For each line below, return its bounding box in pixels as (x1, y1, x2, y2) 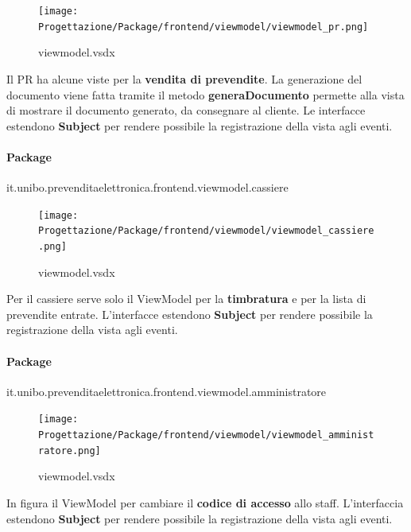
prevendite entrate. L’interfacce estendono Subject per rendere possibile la (6, 305, 373, 322)
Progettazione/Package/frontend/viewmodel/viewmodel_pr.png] (38, 21, 369, 33)
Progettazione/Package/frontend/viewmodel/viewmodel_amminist (38, 429, 374, 441)
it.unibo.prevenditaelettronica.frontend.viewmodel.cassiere (6, 179, 289, 196)
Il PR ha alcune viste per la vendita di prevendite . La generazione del (6, 70, 363, 87)
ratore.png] (38, 445, 101, 456)
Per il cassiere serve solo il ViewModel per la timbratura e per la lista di (6, 290, 366, 307)
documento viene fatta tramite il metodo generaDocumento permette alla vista (6, 86, 405, 103)
